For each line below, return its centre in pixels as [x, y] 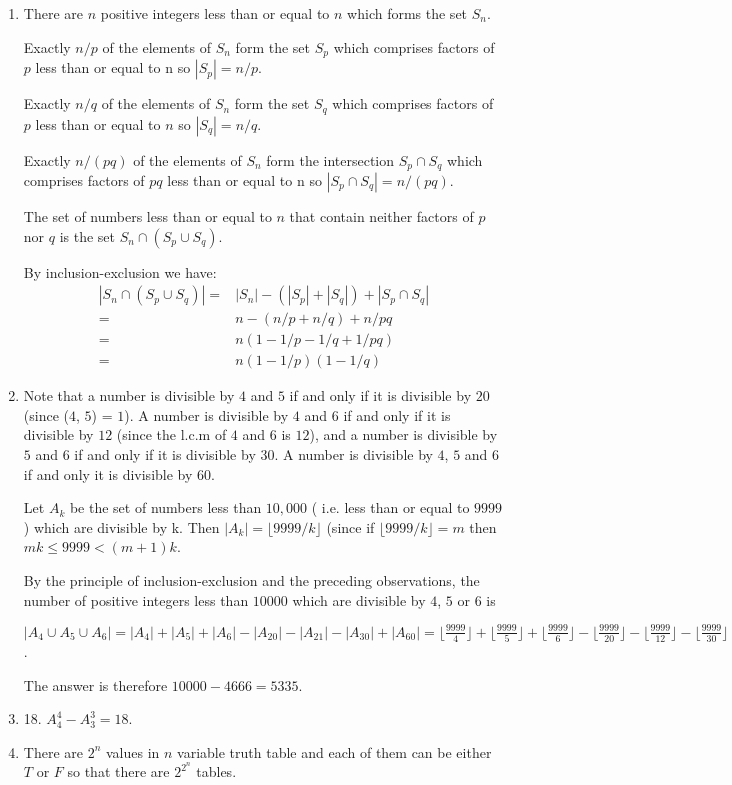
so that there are [118, 771]
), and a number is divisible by [403, 434]
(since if [350, 526]
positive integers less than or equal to [215, 13]
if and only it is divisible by [108, 473]
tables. [216, 771]
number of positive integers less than [136, 599]
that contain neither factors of [381, 215]
